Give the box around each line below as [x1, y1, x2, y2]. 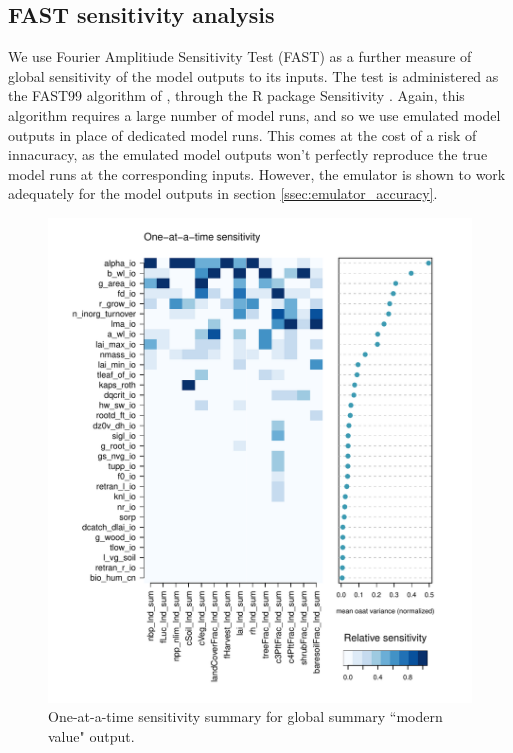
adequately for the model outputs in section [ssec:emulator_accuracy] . [8, 183, 438, 204]
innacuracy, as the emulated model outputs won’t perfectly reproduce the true [8, 144, 488, 165]
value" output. [48, 725, 135, 746]
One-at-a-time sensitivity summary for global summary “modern [48, 706, 443, 727]
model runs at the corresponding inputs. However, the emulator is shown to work [8, 163, 506, 184]
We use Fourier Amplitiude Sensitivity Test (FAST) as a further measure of [8, 46, 472, 67]
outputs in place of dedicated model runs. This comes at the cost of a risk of [8, 124, 477, 145]
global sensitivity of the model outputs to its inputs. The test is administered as [8, 65, 499, 86]
